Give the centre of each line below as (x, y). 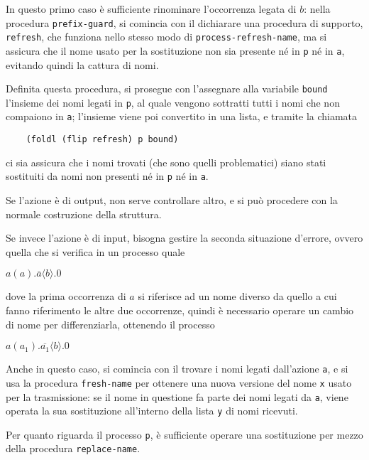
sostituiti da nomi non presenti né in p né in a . (107, 176)
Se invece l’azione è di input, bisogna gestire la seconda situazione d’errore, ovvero (184, 238)
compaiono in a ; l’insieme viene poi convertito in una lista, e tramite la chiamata (182, 116)
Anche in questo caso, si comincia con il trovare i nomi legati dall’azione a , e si (177, 369)
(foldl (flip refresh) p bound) (102, 140)
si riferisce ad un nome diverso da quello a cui (237, 296)
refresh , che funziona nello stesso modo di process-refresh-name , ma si (166, 37)
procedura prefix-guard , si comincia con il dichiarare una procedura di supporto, (184, 22)
